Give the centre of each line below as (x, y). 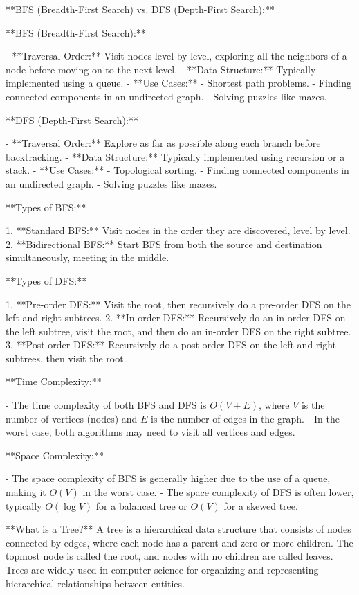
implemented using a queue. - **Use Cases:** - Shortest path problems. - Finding (179, 83)
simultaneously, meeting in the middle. (88, 257)
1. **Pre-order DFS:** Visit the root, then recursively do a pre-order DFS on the (178, 304)
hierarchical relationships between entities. (95, 583)
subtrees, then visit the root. (66, 358)
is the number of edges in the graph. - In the (245, 418)
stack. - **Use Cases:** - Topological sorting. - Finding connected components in (177, 170)
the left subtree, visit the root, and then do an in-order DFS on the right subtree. (178, 331)
